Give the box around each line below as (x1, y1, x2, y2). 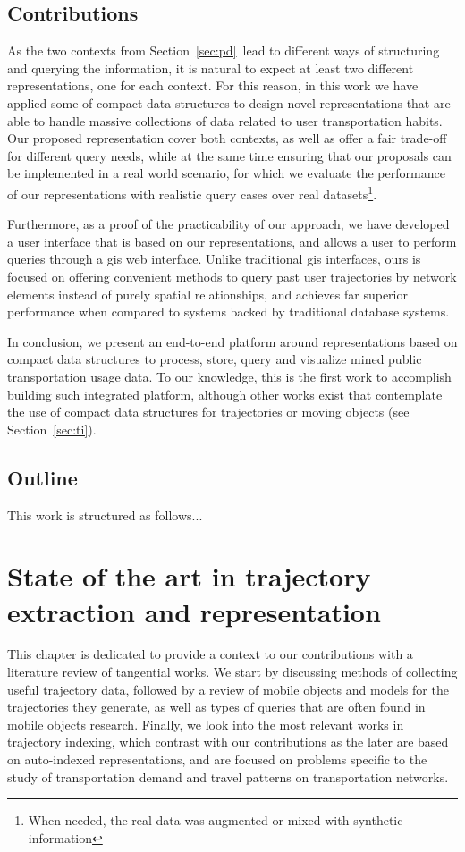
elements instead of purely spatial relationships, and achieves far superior (7, 284, 408, 303)
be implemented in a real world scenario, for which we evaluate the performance (7, 164, 445, 182)
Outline (7, 463, 78, 491)
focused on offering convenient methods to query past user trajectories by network (7, 266, 457, 285)
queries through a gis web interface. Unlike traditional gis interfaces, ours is (7, 249, 421, 268)
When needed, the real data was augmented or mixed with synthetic (28, 811, 403, 830)
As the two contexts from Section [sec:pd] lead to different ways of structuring (7, 41, 440, 60)
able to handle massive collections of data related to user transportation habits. (7, 111, 443, 130)
